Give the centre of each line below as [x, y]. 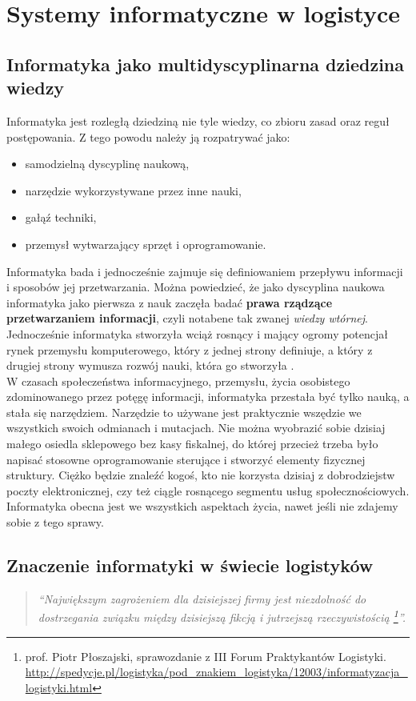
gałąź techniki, [61, 217]
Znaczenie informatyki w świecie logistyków [190, 565]
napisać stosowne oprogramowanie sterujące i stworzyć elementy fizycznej [186, 459]
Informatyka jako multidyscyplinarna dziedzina [206, 64]
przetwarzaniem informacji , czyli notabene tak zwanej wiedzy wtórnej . [187, 318]
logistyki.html [59, 687]
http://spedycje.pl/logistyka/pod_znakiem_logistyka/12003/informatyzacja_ [216, 672]
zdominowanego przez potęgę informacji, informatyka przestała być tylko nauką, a [208, 397]
